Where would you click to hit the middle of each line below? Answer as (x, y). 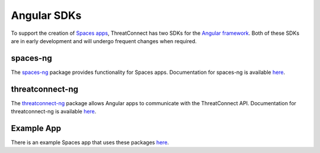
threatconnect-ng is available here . (54, 112)
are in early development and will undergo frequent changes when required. (104, 41)
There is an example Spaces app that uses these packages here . (90, 142)
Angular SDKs (46, 15)
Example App (36, 128)
